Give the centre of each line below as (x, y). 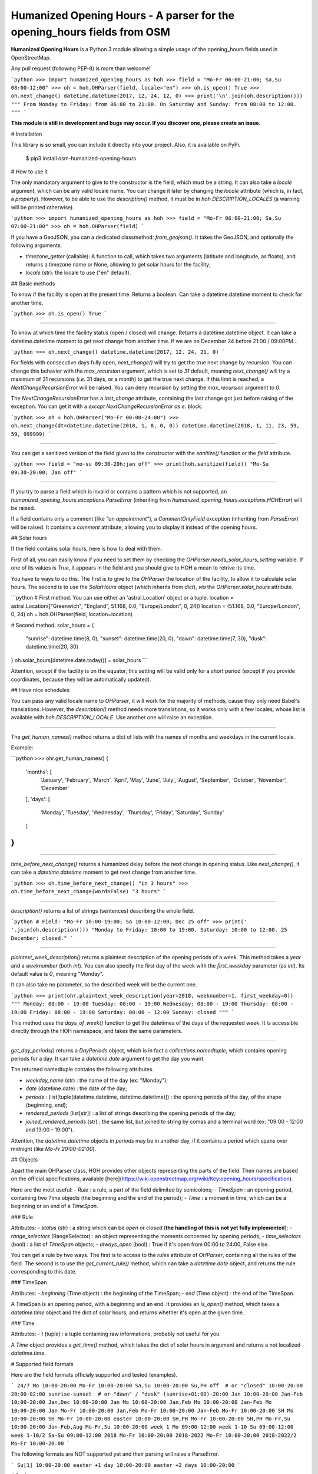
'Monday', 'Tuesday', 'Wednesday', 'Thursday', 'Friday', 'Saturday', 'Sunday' (132, 812)
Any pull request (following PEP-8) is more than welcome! (81, 68)
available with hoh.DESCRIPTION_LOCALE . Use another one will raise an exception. (112, 718)
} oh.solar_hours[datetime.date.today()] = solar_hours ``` (79, 660)
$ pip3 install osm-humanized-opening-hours (81, 158)
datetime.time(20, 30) (52, 647)
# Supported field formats (42, 1364)
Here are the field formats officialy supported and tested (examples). (94, 1374)
